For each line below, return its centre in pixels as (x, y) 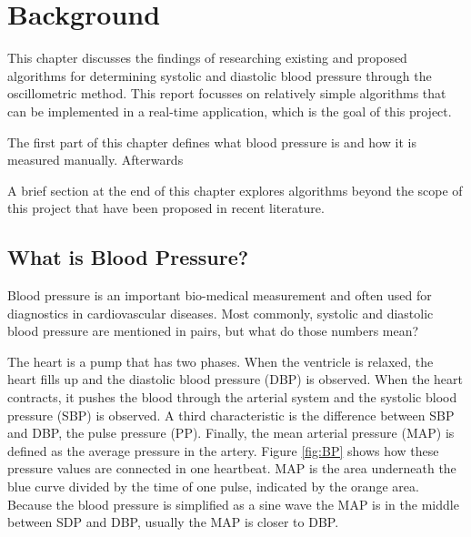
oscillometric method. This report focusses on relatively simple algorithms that (227, 93)
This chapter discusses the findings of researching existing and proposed (207, 58)
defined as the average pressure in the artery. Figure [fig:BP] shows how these (223, 450)
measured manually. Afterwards (95, 160)
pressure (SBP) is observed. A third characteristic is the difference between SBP (231, 415)
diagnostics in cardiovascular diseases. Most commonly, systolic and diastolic (220, 313)
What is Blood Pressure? (128, 257)
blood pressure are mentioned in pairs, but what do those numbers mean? (213, 331)
